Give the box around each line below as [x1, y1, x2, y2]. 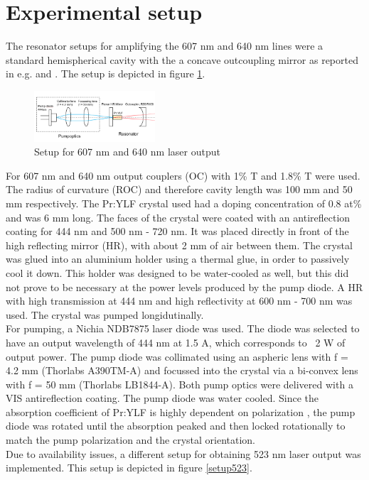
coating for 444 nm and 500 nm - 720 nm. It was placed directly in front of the [6, 224, 349, 239]
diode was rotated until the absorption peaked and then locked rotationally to [6, 418, 346, 433]
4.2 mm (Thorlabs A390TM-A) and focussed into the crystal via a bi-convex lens [6, 363, 358, 378]
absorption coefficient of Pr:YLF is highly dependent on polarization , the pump [6, 404, 355, 419]
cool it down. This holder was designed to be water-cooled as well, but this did [6, 265, 349, 280]
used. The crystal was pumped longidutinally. [6, 307, 204, 322]
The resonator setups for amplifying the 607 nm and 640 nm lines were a [6, 38, 323, 53]
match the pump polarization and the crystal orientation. [6, 432, 256, 447]
